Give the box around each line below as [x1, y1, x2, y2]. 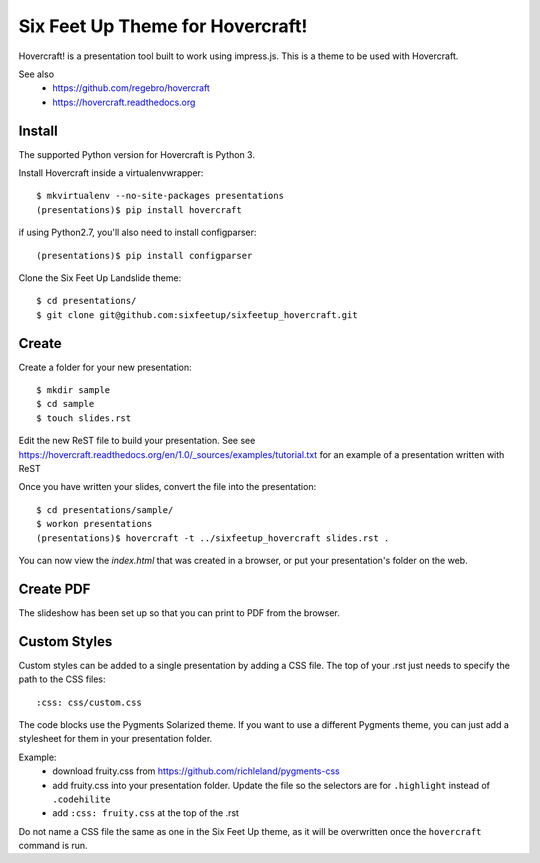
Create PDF [18, 580, 91, 597]
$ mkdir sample [36, 385, 111, 396]
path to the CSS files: [18, 673, 106, 685]
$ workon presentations [36, 518, 153, 530]
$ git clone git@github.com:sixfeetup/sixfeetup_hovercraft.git [36, 309, 359, 320]
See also [18, 68, 55, 80]
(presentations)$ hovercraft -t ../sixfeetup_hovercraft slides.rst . [36, 532, 390, 544]
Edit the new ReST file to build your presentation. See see [18, 435, 256, 447]
